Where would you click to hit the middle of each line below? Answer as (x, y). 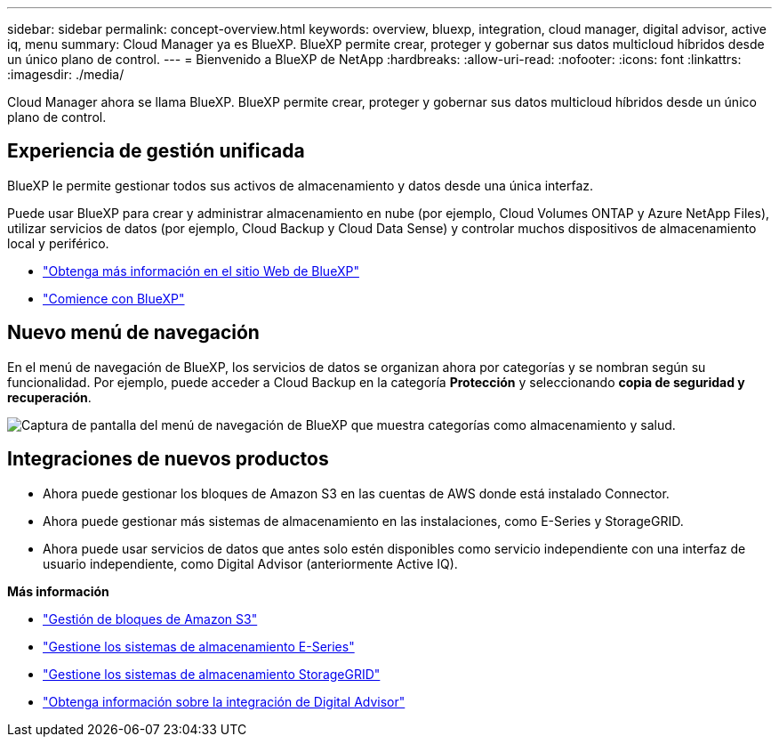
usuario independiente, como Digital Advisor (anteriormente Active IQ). (250, 563)
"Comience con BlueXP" (114, 298)
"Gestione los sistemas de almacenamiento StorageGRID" (212, 674)
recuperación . (49, 397)
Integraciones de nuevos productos (168, 459)
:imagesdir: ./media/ (66, 74)
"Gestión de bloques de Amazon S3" (150, 619)
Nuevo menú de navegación (133, 333)
